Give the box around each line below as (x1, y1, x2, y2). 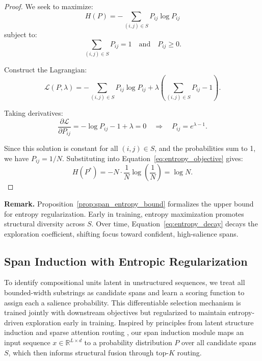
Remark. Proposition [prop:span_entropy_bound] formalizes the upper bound (4, 198, 254, 209)
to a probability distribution (84, 337, 172, 348)
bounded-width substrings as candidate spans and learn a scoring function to (4, 287, 245, 298)
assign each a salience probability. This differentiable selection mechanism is (4, 297, 241, 307)
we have (4, 152, 29, 163)
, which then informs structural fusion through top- (8, 347, 169, 357)
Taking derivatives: (4, 108, 63, 118)
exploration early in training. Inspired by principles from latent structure (25, 317, 254, 327)
